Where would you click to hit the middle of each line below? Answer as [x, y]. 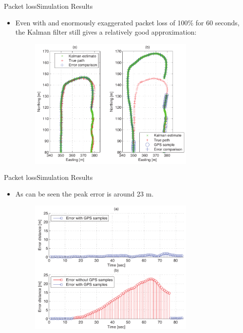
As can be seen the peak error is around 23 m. [84, 193]
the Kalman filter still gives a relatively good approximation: [106, 32]
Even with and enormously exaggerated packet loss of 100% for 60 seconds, [127, 22]
